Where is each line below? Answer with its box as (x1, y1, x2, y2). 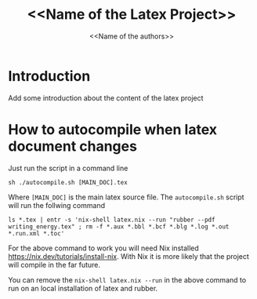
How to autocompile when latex (8, 120, 218, 138)
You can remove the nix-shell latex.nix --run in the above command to (8, 275, 247, 284)
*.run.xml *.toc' (8, 229, 65, 237)
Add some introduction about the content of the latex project (8, 93, 204, 103)
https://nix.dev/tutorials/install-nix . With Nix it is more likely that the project (8, 251, 249, 261)
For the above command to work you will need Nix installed (8, 243, 200, 253)
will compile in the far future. (8, 260, 100, 269)
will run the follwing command (8, 200, 106, 210)
